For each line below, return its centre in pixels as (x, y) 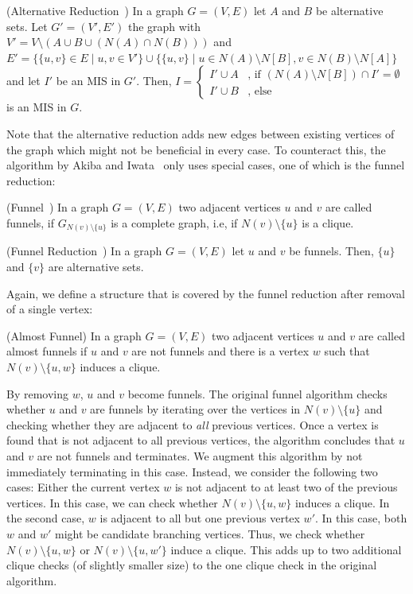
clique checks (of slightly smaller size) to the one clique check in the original (192, 565)
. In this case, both (361, 518)
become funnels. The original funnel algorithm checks (257, 393)
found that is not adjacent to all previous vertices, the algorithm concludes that (201, 440)
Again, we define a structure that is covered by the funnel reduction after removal (206, 293)
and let (23, 81)
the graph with (164, 26)
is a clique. (328, 222)
